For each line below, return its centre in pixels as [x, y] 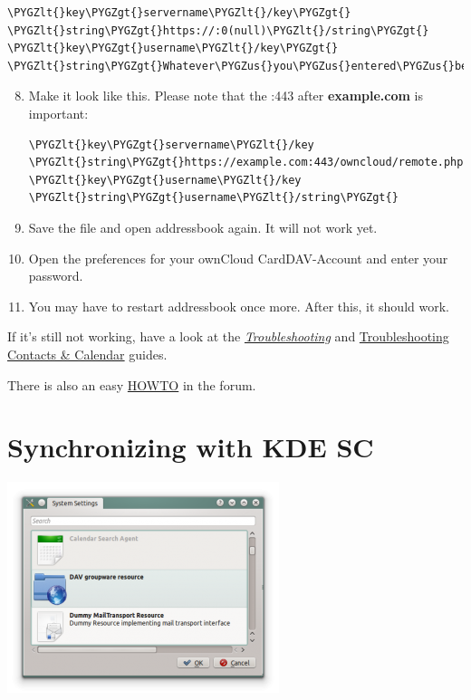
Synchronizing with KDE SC [191, 447]
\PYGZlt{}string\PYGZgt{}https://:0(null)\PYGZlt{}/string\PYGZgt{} [218, 30]
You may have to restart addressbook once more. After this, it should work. [239, 306]
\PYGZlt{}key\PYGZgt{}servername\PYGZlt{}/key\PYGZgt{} [179, 13]
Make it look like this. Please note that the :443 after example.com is [226, 96]
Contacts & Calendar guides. [87, 354]
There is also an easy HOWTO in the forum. [132, 384]
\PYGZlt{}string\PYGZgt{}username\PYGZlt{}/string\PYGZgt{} [213, 198]
